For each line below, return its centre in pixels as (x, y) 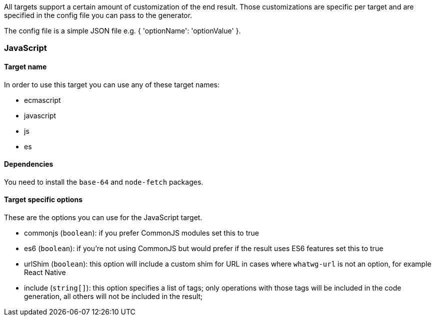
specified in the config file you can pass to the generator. (98, 15)
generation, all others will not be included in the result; (113, 297)
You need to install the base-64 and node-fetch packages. (104, 182)
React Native (45, 273)
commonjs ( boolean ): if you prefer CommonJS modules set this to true (141, 233)
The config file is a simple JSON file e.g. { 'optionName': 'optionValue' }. (122, 31)
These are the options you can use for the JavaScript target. (103, 218)
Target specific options (43, 200)
